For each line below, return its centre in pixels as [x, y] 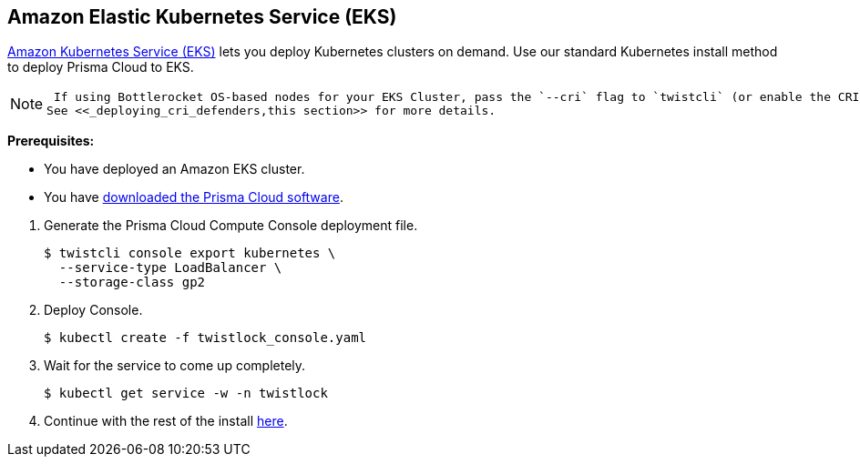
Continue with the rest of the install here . [166, 421]
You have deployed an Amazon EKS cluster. [174, 169]
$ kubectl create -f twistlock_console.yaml [205, 338]
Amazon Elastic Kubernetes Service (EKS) [202, 17]
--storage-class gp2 [132, 282]
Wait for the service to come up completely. [175, 366]
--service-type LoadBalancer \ [170, 268]
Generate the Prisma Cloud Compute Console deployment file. [231, 226]
